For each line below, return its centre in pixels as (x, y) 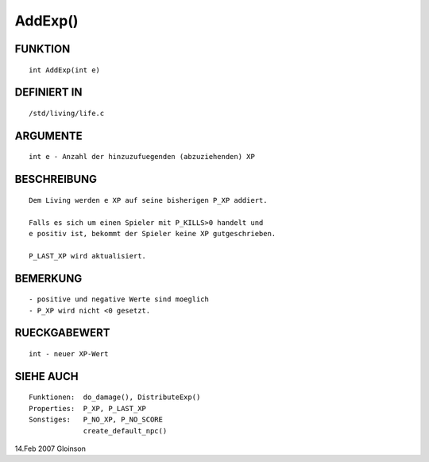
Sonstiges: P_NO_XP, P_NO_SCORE (96, 420)
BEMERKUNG (48, 278)
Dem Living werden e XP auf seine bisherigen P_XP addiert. (148, 200)
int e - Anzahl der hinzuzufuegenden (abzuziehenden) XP (142, 157)
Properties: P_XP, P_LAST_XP (88, 408)
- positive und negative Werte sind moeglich (119, 299)
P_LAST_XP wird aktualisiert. (88, 256)
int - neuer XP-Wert (69, 353)
